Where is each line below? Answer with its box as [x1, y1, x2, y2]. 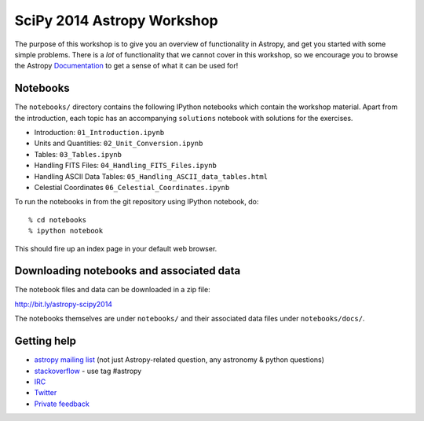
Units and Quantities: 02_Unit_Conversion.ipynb [34, 138, 203, 148]
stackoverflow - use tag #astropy [34, 366, 142, 375]
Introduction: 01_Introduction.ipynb [34, 128, 165, 137]
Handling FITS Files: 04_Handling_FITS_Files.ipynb [34, 161, 217, 170]
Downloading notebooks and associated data [14, 264, 241, 278]
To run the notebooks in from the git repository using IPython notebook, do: [14, 197, 259, 207]
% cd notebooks [28, 215, 87, 224]
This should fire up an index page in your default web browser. [14, 243, 217, 253]
